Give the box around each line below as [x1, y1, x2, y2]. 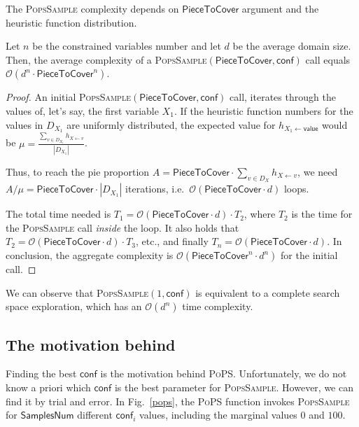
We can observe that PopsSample [6, 285, 149, 300]
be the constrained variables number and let [32, 38, 221, 53]
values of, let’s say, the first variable [6, 103, 159, 118]
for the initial [281, 248, 338, 262]
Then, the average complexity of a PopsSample [6, 52, 207, 66]
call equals [305, 52, 351, 66]
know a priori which [6, 379, 91, 394]
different [77, 407, 113, 422]
